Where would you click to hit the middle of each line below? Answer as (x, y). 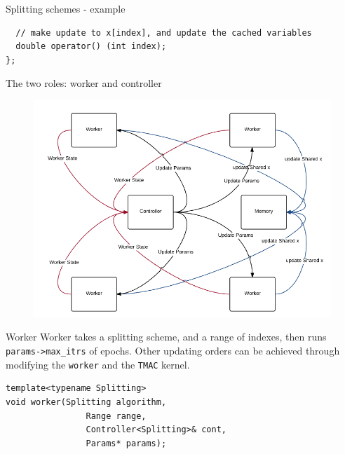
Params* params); (126, 443)
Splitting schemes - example (66, 8)
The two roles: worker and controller (84, 83)
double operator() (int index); (91, 47)
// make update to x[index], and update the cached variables (164, 33)
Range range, (116, 416)
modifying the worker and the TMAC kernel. (98, 364)
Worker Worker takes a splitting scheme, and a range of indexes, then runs (166, 337)
